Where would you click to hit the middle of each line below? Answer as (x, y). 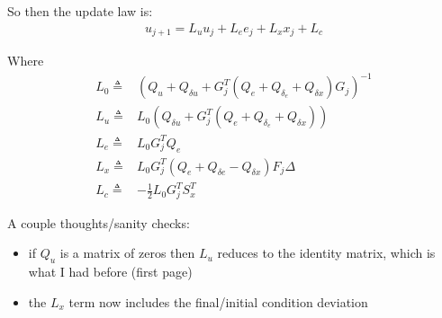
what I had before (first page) (110, 272)
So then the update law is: (80, 11)
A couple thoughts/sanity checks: (99, 222)
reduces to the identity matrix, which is (326, 253)
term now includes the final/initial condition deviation (218, 301)
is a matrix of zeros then (127, 253)
